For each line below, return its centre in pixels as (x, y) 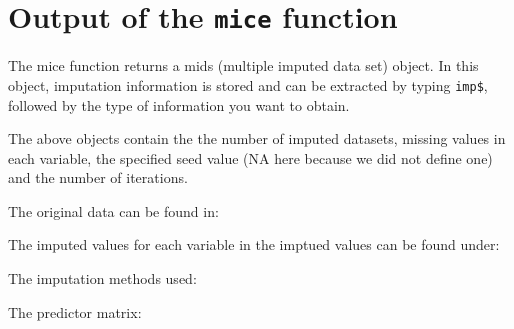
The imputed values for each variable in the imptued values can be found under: (254, 244)
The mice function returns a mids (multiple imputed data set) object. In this (243, 65)
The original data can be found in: (113, 210)
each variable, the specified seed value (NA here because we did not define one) (250, 157)
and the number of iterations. (98, 177)
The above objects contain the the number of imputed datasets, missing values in (257, 138)
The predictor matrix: (75, 311)
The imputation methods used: (102, 278)
